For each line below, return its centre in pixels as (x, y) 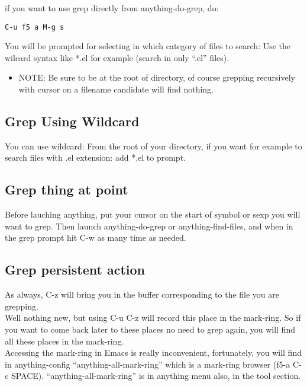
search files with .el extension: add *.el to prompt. (95, 157)
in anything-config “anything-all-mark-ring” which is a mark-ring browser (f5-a (148, 364)
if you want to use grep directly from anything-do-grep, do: (112, 8)
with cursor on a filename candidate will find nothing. (116, 89)
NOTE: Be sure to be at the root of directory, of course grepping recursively (157, 77)
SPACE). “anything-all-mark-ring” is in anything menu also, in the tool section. (156, 376)
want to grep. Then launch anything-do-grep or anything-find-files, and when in (149, 226)
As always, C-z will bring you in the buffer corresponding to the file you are (142, 294)
